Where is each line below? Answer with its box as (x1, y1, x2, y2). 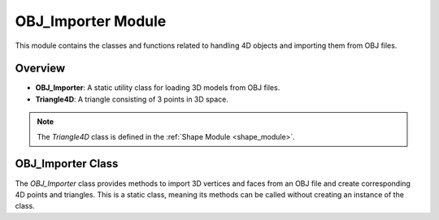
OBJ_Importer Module (15, 12, 167, 30)
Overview (15, 62, 66, 75)
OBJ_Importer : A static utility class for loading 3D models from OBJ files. (35, 83, 280, 93)
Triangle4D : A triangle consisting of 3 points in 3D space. (35, 94, 229, 104)
